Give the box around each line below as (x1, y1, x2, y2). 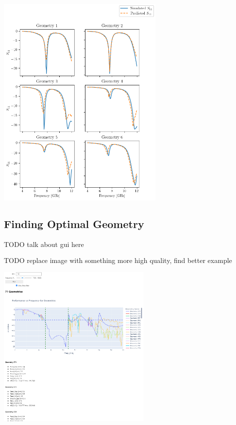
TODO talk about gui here (4, 239, 84, 249)
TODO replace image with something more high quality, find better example (4, 255, 232, 265)
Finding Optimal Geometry (4, 216, 144, 231)
